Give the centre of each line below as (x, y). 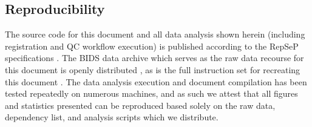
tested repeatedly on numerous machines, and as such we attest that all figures (151, 93)
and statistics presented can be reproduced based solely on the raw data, (140, 105)
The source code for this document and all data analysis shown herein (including (155, 34)
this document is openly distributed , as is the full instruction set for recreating (153, 69)
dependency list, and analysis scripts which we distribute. (112, 117)
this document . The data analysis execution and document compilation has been (156, 81)
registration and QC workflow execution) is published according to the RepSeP (152, 46)
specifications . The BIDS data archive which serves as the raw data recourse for (154, 58)
